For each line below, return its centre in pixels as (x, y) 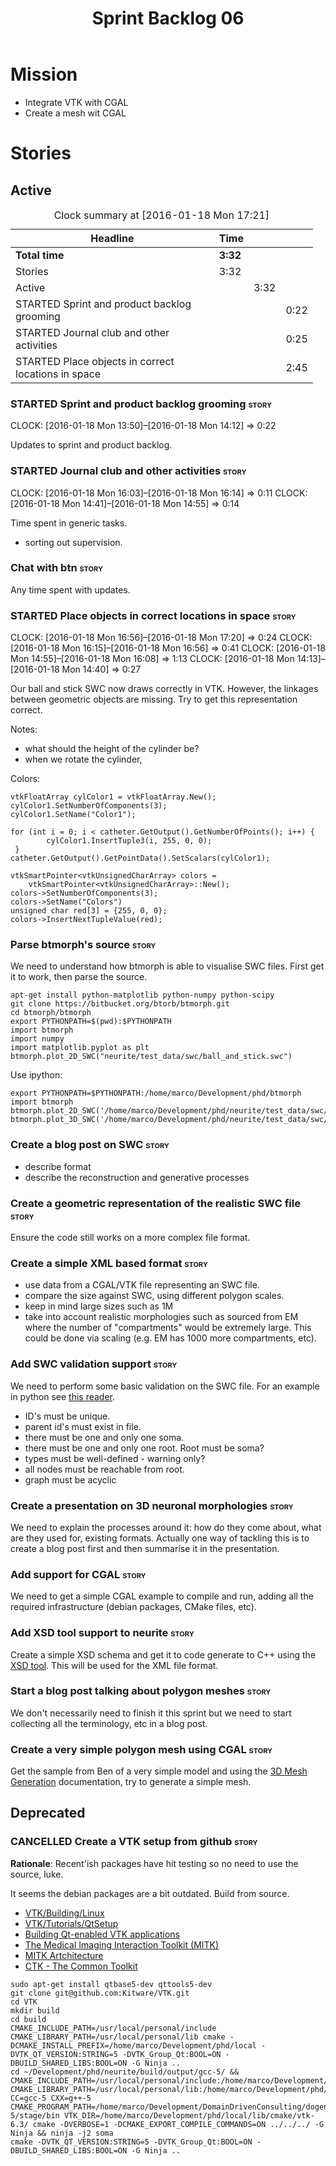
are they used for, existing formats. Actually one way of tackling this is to (160, 1538)
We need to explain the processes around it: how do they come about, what (166, 1527)
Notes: (24, 729)
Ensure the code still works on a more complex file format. (130, 1238)
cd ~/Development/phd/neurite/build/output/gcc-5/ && (125, 2072)
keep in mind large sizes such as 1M (99, 1306)
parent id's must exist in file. (83, 1426)
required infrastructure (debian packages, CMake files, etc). (133, 1607)
